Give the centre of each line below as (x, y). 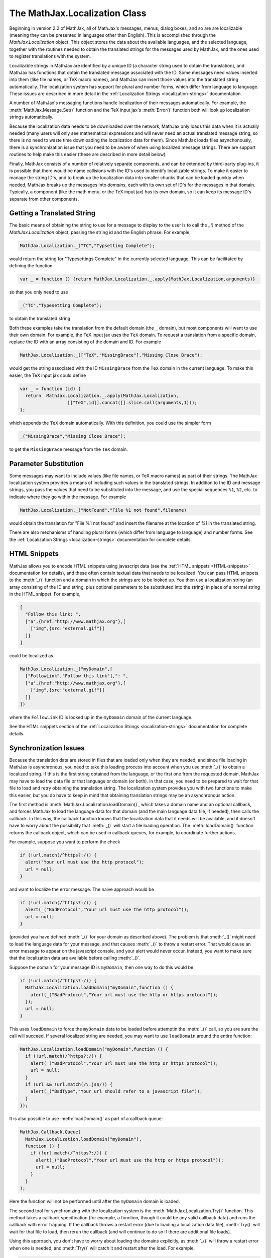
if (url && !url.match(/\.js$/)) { (69, 1084)
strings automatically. (31, 117)
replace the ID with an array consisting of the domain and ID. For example (85, 342)
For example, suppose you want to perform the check (65, 842)
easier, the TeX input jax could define (48, 375)
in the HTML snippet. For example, (45, 594)
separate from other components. (44, 199)
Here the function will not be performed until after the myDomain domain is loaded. (95, 1201)
